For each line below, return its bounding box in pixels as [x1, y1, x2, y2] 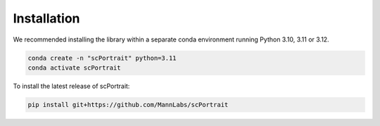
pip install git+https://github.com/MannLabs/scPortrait [27, 101, 229, 108]
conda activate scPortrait [27, 63, 121, 72]
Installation [13, 11, 80, 26]
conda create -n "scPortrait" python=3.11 [27, 53, 177, 62]
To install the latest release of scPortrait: [13, 82, 130, 90]
